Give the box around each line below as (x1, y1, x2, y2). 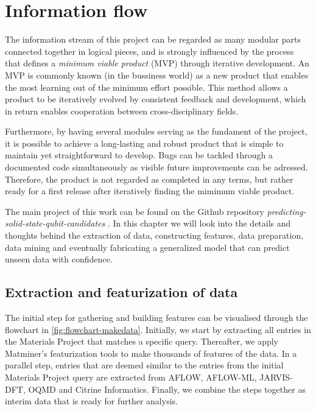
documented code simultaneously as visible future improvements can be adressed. (5, 161, 308, 174)
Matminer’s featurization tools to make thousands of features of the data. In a (5, 346, 297, 359)
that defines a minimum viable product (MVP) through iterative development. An (5, 57, 309, 69)
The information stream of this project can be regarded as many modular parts (5, 33, 301, 46)
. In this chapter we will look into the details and (107, 217, 291, 230)
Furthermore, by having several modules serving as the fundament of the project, (5, 125, 307, 138)
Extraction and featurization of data (5, 283, 238, 301)
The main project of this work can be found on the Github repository (5, 205, 264, 217)
